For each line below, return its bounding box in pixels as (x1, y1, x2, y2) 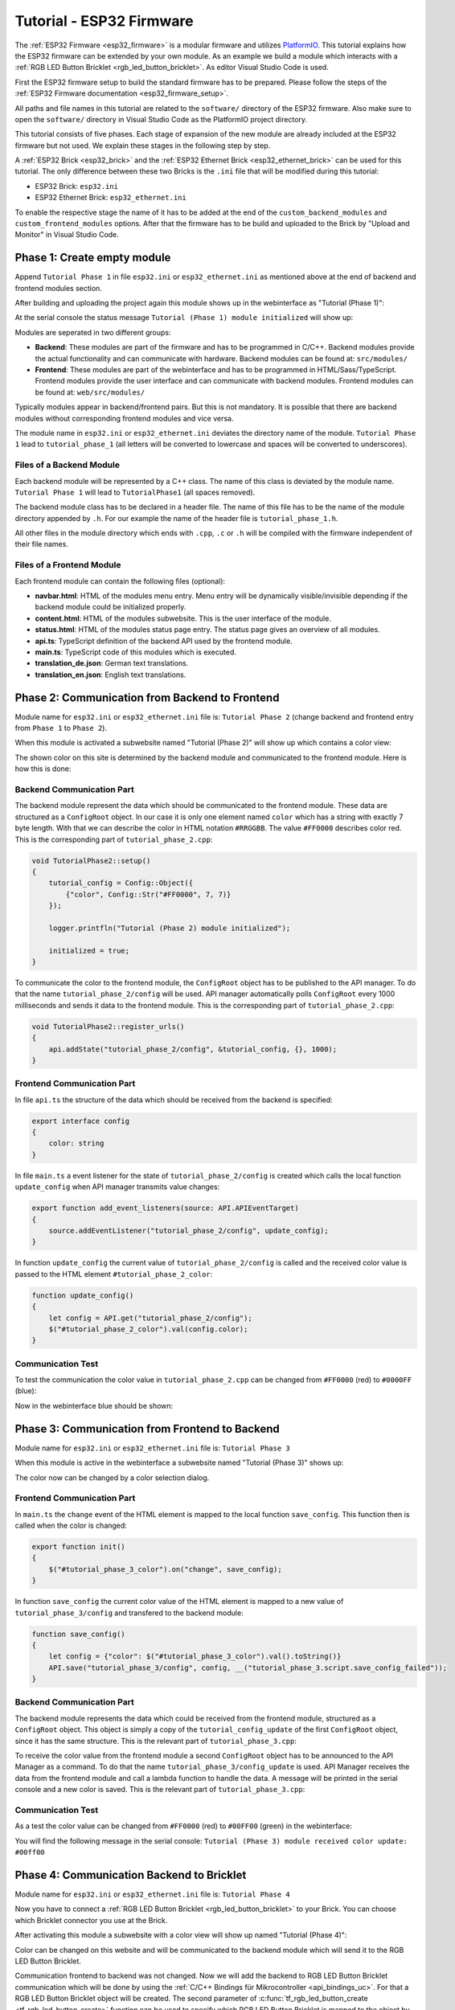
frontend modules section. (14, 283, 102, 293)
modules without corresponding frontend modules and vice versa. (14, 413, 234, 423)
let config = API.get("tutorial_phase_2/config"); (48, 1313, 252, 1323)
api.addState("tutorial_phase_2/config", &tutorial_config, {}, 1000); (48, 1044, 338, 1053)
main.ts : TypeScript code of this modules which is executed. (35, 647, 236, 657)
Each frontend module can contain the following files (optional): (14, 576, 225, 586)
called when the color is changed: (14, 1520, 128, 1531)
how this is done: (14, 764, 72, 773)
